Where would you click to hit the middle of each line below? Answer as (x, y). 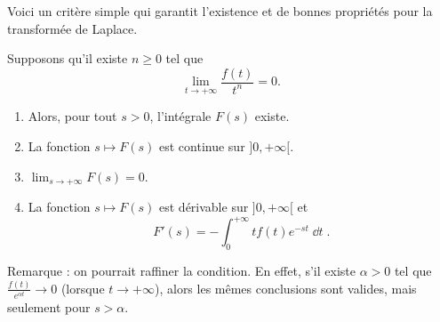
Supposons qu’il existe (68, 58)
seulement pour (49, 307)
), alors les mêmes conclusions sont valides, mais (285, 288)
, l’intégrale (180, 116)
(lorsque (83, 288)
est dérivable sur (204, 207)
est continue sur (202, 146)
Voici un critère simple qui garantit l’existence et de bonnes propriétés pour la (220, 11)
